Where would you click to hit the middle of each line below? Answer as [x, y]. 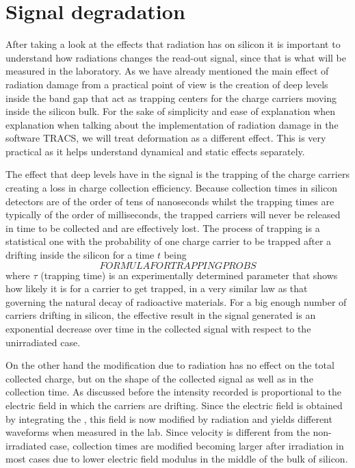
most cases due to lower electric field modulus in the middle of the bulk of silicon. [177, 459]
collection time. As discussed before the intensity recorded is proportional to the [174, 392]
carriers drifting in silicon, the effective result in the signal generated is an [161, 315]
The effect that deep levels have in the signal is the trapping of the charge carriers [177, 174]
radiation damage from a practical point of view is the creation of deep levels [167, 84]
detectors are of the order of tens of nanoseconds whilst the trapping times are [170, 201]
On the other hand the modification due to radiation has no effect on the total [170, 365]
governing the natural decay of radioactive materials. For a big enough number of [176, 301]
